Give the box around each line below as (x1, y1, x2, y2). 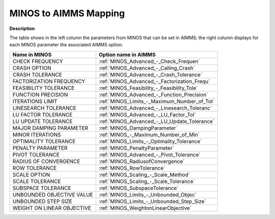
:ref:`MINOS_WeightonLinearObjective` (98, 204, 192, 211)
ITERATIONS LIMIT (12, 98, 58, 105)
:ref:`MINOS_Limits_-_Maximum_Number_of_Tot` (98, 98, 215, 105)
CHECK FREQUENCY (12, 57, 63, 65)
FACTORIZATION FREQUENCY (12, 78, 86, 85)
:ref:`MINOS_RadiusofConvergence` (98, 158, 185, 165)
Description (9, 25, 35, 32)
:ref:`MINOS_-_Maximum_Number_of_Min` (98, 131, 200, 138)
